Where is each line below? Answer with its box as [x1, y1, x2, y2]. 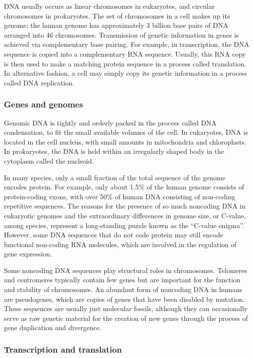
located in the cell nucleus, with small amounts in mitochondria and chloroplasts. [4, 136, 247, 147]
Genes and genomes [4, 98, 83, 110]
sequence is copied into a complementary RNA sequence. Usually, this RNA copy [4, 48, 246, 59]
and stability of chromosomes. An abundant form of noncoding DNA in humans [4, 284, 242, 295]
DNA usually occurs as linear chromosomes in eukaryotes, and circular [4, 1, 215, 11]
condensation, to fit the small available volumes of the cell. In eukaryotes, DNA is [4, 127, 248, 137]
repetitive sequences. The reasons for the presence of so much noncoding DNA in [4, 201, 246, 211]
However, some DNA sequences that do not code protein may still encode [4, 230, 223, 240]
